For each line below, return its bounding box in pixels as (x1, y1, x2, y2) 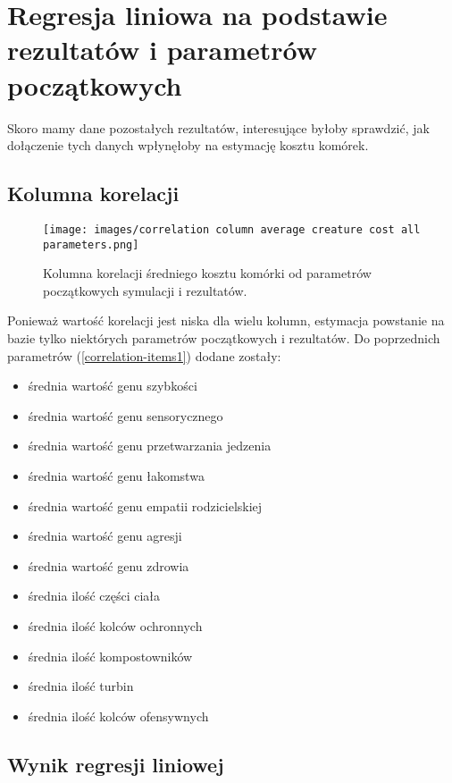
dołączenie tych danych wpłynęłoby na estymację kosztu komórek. (7, 136, 369, 155)
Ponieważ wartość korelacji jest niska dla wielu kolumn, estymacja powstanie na (7, 311, 445, 330)
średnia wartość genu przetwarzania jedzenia (28, 436, 272, 455)
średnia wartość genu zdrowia (28, 556, 189, 575)
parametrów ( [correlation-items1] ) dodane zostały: (7, 346, 281, 365)
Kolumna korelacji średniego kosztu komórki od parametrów (43, 264, 372, 282)
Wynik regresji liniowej (7, 750, 224, 778)
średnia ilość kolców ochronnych (28, 616, 203, 635)
